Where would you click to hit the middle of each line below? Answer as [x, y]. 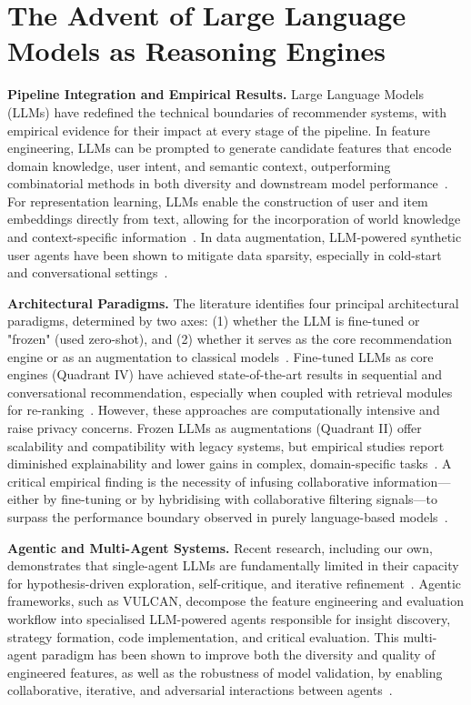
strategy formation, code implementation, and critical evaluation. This [203, 636]
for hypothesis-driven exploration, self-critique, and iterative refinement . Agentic [235, 583]
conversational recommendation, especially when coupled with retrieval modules [230, 392]
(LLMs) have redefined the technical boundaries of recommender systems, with [227, 111]
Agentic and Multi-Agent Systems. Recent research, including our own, [220, 547]
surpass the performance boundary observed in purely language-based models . [228, 516]
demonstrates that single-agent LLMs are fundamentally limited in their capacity [233, 565]
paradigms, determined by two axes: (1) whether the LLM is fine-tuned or [214, 321]
